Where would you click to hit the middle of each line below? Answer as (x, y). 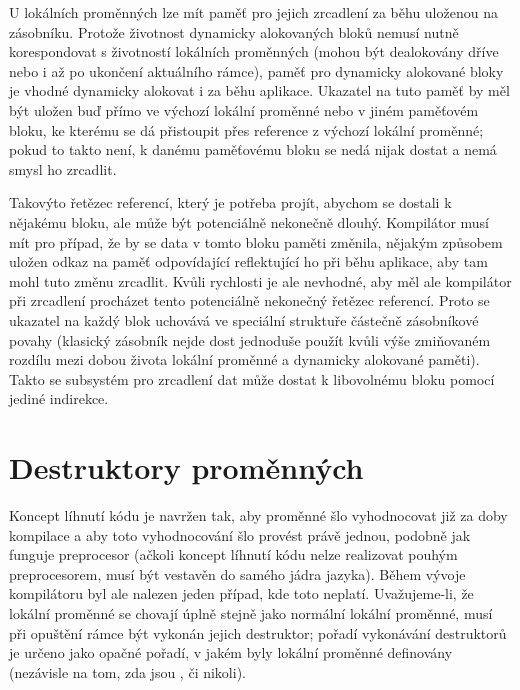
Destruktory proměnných (186, 467)
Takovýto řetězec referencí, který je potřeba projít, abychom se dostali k (230, 202)
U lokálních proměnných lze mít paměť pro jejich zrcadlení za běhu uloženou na (253, 12)
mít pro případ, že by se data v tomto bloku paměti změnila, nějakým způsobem (256, 241)
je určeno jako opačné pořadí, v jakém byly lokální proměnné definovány (231, 652)
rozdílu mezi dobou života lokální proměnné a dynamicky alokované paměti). (244, 359)
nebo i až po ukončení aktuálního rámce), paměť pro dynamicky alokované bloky (256, 70)
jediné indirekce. (59, 398)
